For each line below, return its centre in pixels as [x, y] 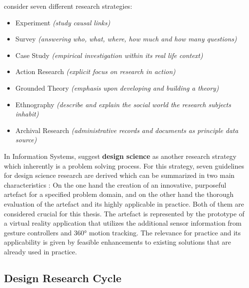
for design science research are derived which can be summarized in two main [119, 175]
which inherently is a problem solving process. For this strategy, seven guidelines [124, 165]
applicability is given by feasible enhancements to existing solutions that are [118, 242]
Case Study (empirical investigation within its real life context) [109, 55]
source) [26, 140]
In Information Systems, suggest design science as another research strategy [120, 156]
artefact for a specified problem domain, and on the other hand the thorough [119, 194]
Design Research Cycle [63, 278]
